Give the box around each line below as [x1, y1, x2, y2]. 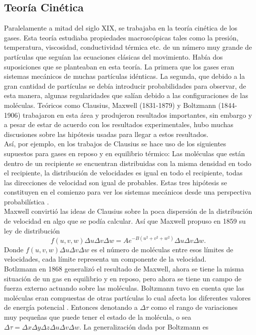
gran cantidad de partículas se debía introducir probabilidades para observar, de [4, 80, 246, 91]
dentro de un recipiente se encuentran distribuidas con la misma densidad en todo [4, 158, 252, 168]
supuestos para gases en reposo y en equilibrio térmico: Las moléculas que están [4, 148, 245, 158]
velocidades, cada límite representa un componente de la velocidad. [4, 254, 207, 264]
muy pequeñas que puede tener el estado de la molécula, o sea [4, 311, 191, 322]
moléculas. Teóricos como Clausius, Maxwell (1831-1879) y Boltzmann [4, 100, 216, 110]
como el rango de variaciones [151, 302, 238, 312]
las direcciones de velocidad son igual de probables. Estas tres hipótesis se [4, 177, 227, 187]
